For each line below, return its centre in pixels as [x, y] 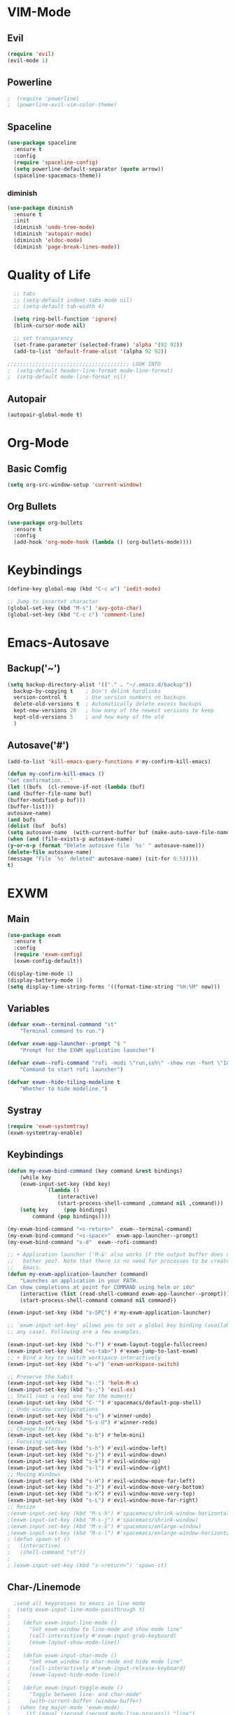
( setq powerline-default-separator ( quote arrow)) [89, 169]
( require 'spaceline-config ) [56, 162]
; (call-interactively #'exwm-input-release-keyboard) [97, 1668]
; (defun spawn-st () [39, 1539]
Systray [24, 1110]
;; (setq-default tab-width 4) [59, 306]
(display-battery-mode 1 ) [45, 980]
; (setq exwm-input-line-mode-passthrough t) [76, 1610]
